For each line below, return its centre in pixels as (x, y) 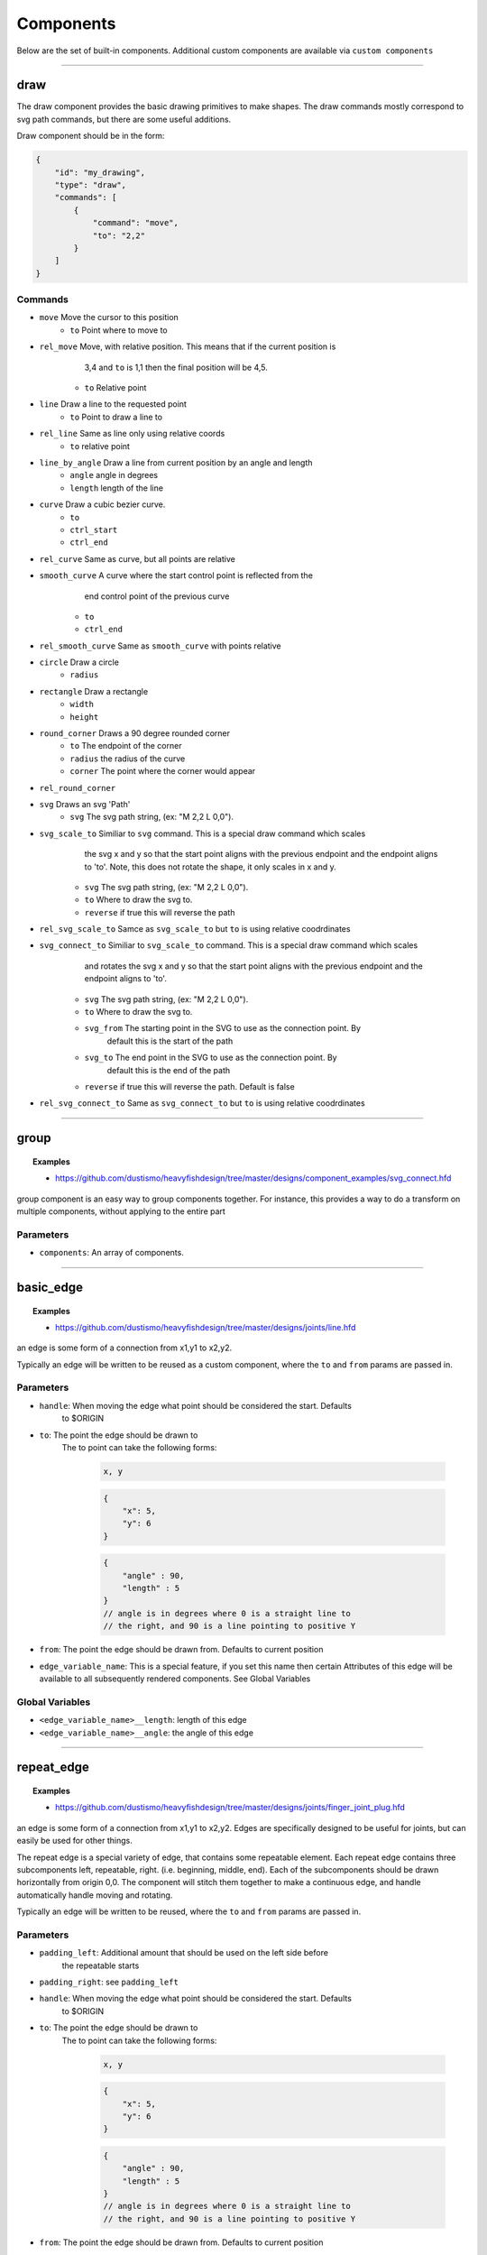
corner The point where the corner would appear (163, 771)
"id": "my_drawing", (100, 172)
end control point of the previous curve (157, 596)
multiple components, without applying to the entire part (121, 1211)
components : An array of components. (111, 1253)
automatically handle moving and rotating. (95, 1895)
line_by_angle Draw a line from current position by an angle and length (176, 462)
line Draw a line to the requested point (113, 404)
